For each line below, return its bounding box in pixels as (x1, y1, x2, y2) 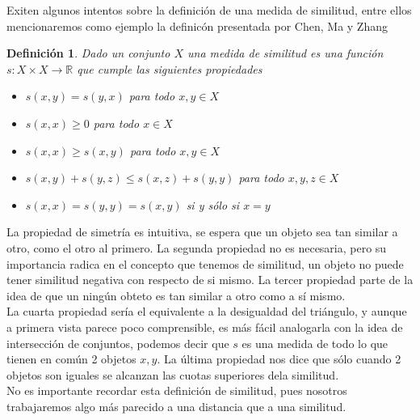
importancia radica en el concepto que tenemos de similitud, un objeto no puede (6, 255, 404, 272)
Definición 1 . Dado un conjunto (6, 45, 170, 62)
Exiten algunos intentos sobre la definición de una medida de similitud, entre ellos (6, 2, 412, 18)
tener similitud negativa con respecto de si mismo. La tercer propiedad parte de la (6, 271, 414, 288)
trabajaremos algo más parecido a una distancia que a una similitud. (6, 397, 346, 414)
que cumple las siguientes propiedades (77, 60, 262, 77)
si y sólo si (186, 196, 240, 213)
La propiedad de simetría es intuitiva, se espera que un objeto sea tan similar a (6, 223, 398, 240)
